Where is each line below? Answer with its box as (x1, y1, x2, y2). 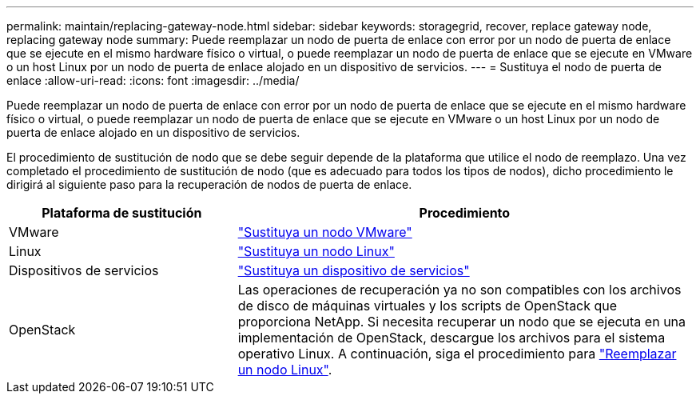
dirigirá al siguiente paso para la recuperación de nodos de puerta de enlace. (6, 178, 412, 191)
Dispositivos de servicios (9, 262, 159, 278)
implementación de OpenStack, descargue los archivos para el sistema (237, 330, 666, 346)
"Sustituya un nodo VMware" (237, 224, 412, 240)
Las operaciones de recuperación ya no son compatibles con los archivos (237, 282, 682, 298)
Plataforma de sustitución (42, 205, 202, 221)
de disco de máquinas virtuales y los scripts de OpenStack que (237, 298, 618, 314)
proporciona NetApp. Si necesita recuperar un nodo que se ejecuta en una (237, 314, 686, 330)
